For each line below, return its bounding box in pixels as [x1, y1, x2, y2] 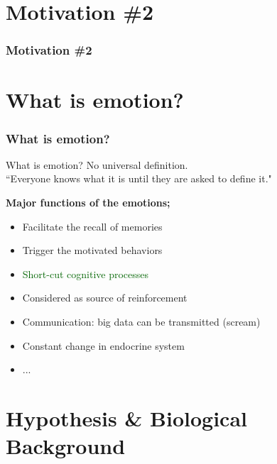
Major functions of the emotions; [6, 195, 170, 209]
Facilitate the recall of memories [22, 219, 163, 233]
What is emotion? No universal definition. [6, 157, 188, 172]
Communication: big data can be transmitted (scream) [22, 314, 261, 328]
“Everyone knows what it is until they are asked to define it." [6, 171, 272, 186]
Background [6, 431, 126, 460]
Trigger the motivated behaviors [22, 243, 163, 258]
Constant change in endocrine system [22, 338, 185, 353]
